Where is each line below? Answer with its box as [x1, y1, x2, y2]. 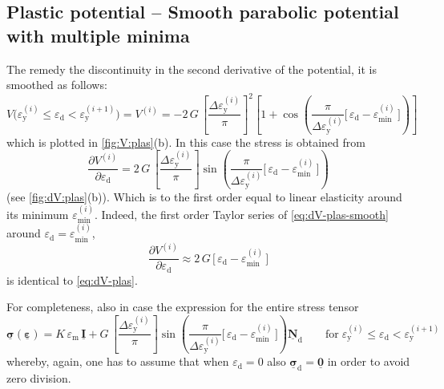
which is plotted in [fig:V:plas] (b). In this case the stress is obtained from [6, 133, 365, 150]
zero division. [6, 370, 71, 387]
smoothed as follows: [6, 76, 107, 93]
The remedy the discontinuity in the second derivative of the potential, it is [6, 60, 377, 77]
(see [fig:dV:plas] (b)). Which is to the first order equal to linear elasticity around [6, 188, 402, 205]
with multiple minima [6, 22, 190, 47]
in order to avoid [327, 353, 410, 370]
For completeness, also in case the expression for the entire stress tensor [6, 298, 359, 315]
